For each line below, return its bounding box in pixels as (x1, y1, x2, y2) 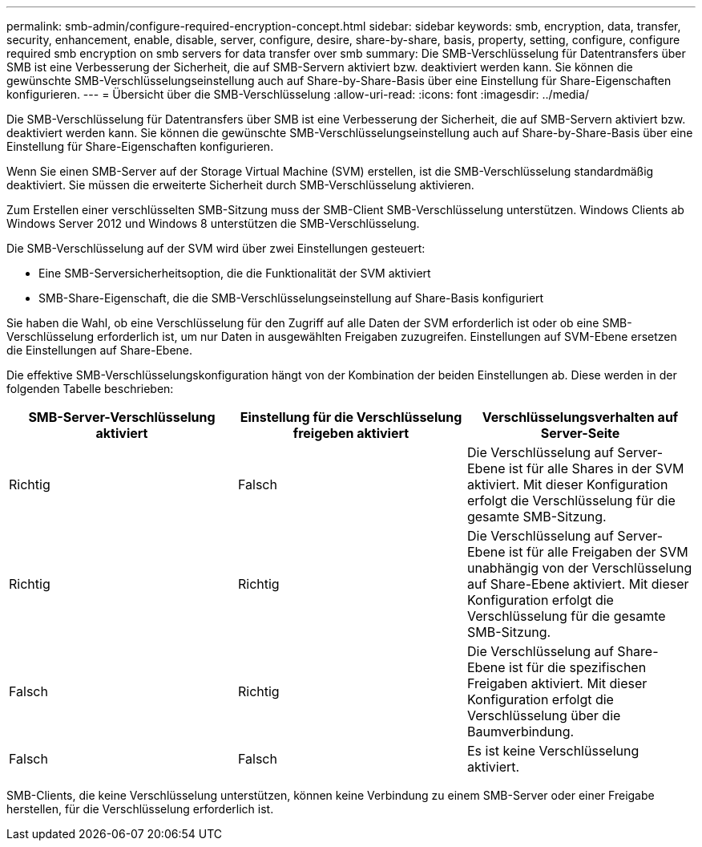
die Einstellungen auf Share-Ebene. (6, 343, 193, 357)
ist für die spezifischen (508, 659, 647, 675)
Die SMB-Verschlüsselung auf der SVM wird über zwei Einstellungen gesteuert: (6, 241, 426, 255)
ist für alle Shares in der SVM (508, 460, 684, 476)
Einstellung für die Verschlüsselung (240, 409, 462, 425)
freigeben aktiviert (292, 425, 409, 441)
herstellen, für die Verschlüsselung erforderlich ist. (6, 802, 274, 816)
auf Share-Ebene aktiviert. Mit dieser (466, 576, 689, 592)
